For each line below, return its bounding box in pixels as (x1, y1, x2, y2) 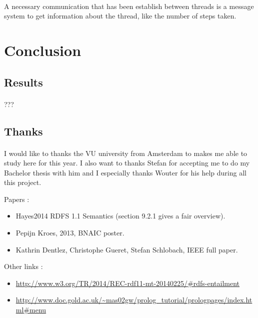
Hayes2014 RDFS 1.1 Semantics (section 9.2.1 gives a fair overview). (15, 210, 225, 221)
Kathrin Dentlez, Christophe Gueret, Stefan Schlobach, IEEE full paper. (15, 244, 238, 254)
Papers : (4, 193, 29, 204)
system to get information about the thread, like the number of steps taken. (4, 10, 236, 21)
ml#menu (15, 304, 46, 315)
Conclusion (4, 39, 81, 60)
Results (4, 74, 43, 89)
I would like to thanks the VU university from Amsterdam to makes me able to (4, 147, 247, 158)
